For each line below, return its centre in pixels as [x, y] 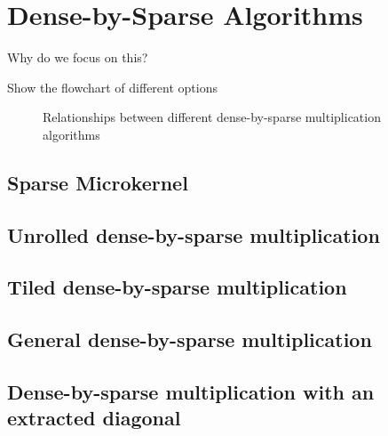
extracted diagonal [94, 418]
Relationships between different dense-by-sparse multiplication [212, 117]
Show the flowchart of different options [112, 87]
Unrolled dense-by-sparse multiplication [194, 234]
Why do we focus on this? [78, 57]
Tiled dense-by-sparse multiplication [177, 287]
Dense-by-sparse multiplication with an [191, 392]
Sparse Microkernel [98, 182]
